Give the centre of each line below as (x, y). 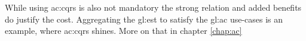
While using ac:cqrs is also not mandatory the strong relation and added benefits (153, 7)
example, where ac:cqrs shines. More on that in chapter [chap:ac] (123, 31)
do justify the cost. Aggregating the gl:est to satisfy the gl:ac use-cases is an (144, 19)
